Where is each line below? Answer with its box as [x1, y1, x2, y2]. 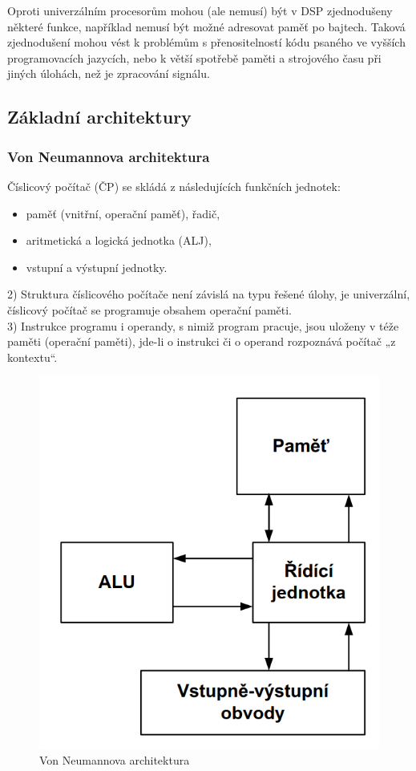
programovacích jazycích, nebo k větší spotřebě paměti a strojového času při [7, 49, 382, 66]
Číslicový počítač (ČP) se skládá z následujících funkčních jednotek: [7, 177, 341, 194]
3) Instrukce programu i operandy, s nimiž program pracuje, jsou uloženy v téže [7, 317, 399, 334]
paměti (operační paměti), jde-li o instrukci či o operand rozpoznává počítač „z [7, 333, 396, 350]
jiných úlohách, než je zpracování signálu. [7, 65, 210, 82]
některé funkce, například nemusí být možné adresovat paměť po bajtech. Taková [7, 18, 406, 34]
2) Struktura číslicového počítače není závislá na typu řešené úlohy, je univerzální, [7, 286, 410, 302]
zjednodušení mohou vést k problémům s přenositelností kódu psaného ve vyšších [7, 34, 406, 51]
